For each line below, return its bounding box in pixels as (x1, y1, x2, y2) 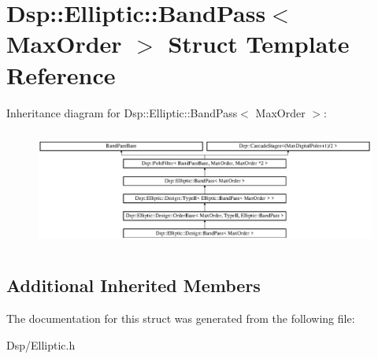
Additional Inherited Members (6, 273, 261, 298)
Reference (6, 58, 116, 91)
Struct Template (168, 28, 350, 60)
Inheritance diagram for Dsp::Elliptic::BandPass (6, 104, 238, 120)
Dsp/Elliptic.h (6, 336, 76, 353)
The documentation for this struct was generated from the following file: (6, 310, 355, 327)
